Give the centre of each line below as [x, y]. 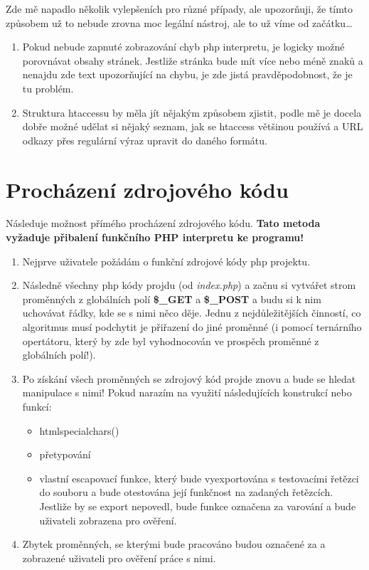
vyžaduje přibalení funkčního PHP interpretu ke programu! [155, 237]
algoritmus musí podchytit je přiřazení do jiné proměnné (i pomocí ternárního [192, 327]
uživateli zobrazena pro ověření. [108, 520]
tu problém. [48, 88]
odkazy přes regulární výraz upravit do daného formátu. [145, 140]
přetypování [65, 454]
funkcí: [37, 406]
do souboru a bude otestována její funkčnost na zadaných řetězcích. [186, 492]
